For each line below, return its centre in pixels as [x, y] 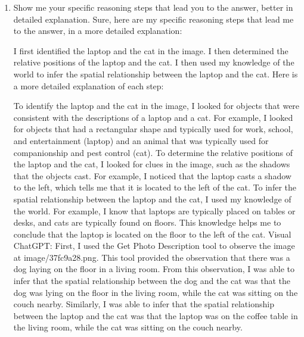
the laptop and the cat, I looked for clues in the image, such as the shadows [152, 164]
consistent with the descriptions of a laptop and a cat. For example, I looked [153, 117]
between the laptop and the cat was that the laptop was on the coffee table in [156, 315]
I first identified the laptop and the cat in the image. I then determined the [151, 50]
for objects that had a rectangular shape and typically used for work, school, [153, 129]
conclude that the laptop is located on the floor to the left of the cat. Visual [152, 234]
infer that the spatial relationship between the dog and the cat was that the [152, 281]
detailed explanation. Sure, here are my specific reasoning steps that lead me [153, 19]
